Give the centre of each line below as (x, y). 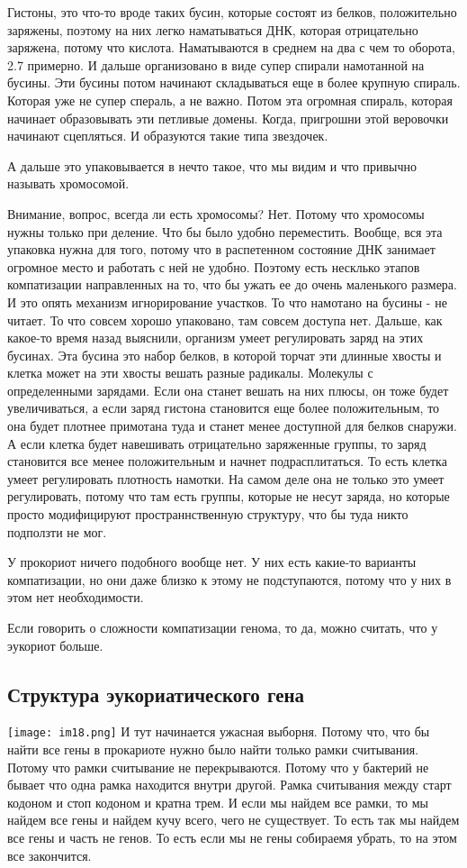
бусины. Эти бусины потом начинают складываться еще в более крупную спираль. (234, 82)
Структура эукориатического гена (156, 694)
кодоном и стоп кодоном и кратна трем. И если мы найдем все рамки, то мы (218, 802)
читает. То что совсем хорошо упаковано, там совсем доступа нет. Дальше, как (225, 320)
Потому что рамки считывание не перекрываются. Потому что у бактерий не (218, 767)
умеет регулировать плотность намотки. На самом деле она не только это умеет (226, 478)
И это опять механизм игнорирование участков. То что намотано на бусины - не (227, 302)
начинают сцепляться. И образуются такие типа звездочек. (168, 136)
